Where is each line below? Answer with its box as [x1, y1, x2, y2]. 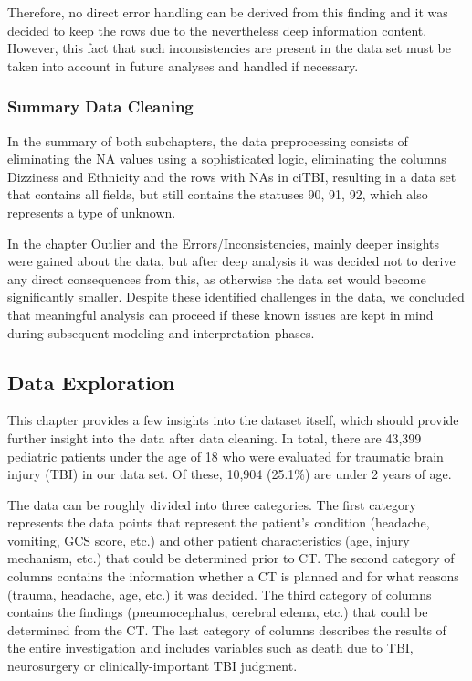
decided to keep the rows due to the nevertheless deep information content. [7, 20, 427, 39]
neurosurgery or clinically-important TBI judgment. [7, 656, 298, 676]
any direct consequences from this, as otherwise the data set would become [7, 269, 426, 288]
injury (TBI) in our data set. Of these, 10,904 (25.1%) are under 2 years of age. [7, 464, 452, 484]
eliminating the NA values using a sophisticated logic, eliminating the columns [7, 149, 446, 168]
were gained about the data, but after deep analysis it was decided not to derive [7, 251, 456, 271]
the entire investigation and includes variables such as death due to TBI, [7, 638, 414, 657]
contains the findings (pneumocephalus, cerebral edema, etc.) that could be [7, 602, 428, 622]
